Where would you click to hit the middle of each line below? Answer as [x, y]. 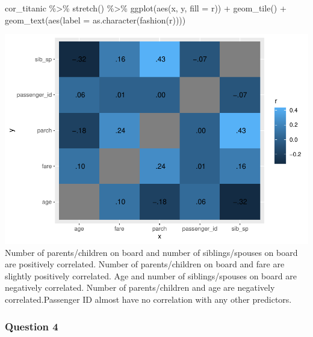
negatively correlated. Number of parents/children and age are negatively [140, 287]
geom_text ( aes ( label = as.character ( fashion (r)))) [95, 20]
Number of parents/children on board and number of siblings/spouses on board [151, 252]
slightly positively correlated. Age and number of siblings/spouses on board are [151, 275]
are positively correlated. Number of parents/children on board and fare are [145, 264]
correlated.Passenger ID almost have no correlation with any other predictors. [148, 299]
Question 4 [32, 326]
